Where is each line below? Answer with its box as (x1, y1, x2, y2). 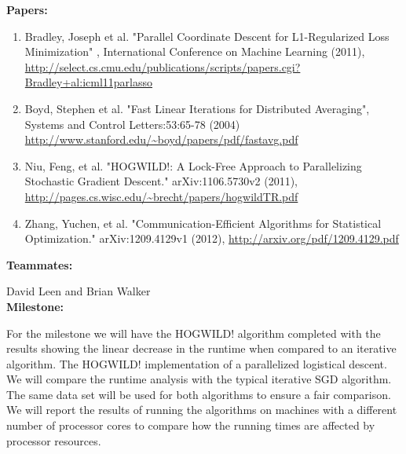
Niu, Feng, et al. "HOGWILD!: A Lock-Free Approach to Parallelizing (24, 157, 362, 174)
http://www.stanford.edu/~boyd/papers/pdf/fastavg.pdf (24, 131, 298, 148)
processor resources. (6, 432, 101, 449)
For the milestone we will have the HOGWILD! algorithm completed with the (6, 324, 381, 341)
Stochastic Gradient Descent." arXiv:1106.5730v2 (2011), (24, 173, 298, 189)
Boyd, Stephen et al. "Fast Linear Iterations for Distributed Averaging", (24, 100, 370, 116)
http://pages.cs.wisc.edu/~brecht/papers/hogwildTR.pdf (24, 188, 298, 204)
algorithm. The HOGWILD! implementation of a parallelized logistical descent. (6, 355, 387, 372)
